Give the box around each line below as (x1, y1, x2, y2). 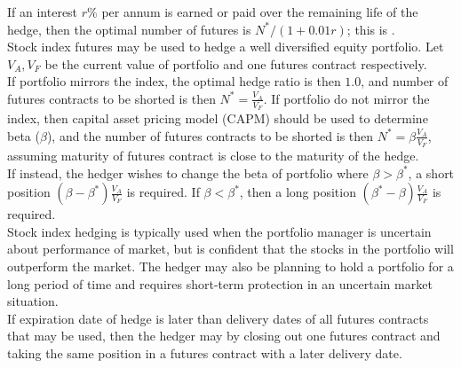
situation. (7, 292, 59, 310)
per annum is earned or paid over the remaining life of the (101, 3, 418, 20)
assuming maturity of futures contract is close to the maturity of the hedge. (7, 146, 419, 165)
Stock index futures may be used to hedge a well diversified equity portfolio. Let (7, 37, 444, 56)
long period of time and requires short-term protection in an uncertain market (7, 274, 433, 293)
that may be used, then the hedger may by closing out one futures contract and (7, 326, 441, 345)
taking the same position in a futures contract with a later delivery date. (7, 343, 402, 362)
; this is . (346, 20, 395, 38)
